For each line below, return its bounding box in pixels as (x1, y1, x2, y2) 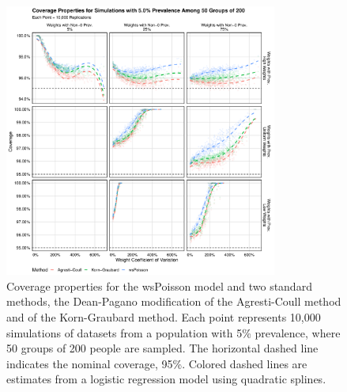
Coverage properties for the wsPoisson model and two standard (6, 277, 312, 294)
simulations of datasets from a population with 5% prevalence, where (6, 324, 341, 341)
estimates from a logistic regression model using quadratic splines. (6, 371, 326, 387)
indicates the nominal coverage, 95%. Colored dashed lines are (6, 355, 307, 371)
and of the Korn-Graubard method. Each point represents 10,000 (6, 308, 321, 325)
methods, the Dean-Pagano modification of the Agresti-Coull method (6, 293, 341, 310)
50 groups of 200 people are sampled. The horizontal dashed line (6, 340, 319, 356)
